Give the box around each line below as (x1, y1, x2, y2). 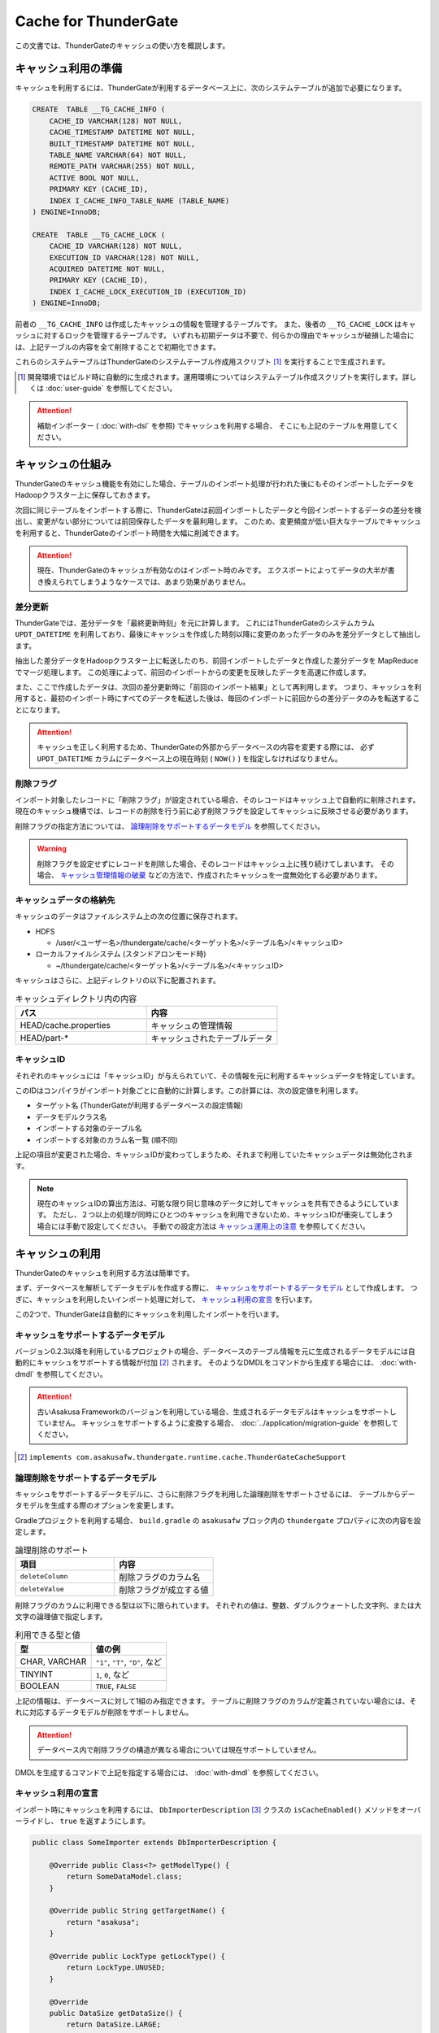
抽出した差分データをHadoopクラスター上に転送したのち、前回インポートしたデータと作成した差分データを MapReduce (15, 655, 419, 666)
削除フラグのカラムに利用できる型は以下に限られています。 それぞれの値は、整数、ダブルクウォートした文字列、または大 (15, 1600, 422, 1610)
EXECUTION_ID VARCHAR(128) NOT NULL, (49, 253, 200, 262)
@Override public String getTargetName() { (49, 1906, 225, 1915)
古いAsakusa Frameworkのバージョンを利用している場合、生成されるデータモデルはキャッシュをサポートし (37, 1407, 398, 1417)
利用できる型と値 (15, 1629, 80, 1640)
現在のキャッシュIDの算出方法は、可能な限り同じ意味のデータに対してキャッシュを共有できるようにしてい (37, 1199, 393, 1208)
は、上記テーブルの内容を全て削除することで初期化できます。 (15, 342, 221, 351)
